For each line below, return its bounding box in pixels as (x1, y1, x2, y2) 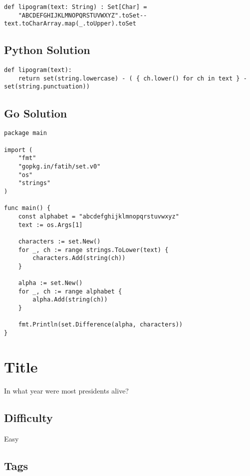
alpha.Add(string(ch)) (32, 296, 108, 303)
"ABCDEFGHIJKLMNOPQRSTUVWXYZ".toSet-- (18, 11, 147, 19)
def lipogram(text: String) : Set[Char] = (4, 3, 147, 10)
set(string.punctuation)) (4, 83, 90, 90)
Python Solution (4, 42, 90, 57)
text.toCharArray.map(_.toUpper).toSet (4, 20, 136, 27)
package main (4, 129, 47, 137)
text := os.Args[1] (18, 221, 83, 228)
